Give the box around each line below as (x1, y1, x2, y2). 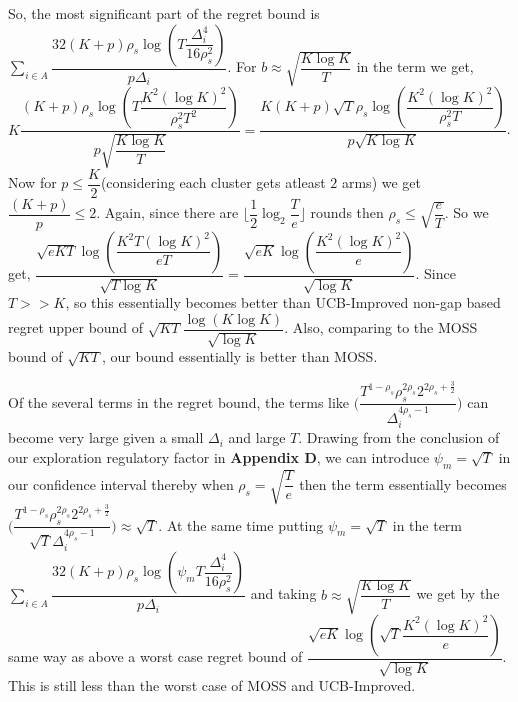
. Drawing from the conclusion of (298, 427, 500, 448)
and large (228, 427, 286, 448)
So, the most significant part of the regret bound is (8, 3, 320, 23)
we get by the (416, 583, 500, 604)
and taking (250, 583, 317, 604)
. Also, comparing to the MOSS (284, 317, 478, 338)
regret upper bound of (8, 317, 144, 338)
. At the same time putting (158, 514, 324, 535)
